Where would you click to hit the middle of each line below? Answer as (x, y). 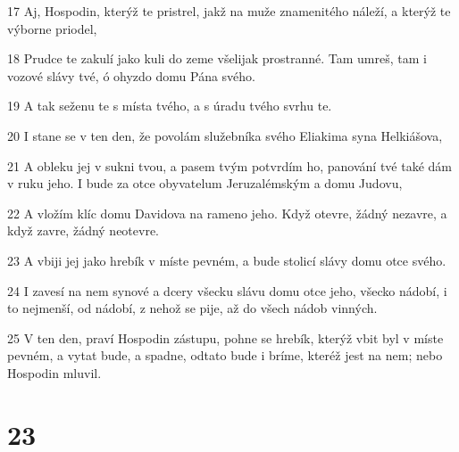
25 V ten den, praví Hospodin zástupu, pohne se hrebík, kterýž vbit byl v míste (225, 337)
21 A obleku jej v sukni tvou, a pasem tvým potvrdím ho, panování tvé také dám (229, 165)
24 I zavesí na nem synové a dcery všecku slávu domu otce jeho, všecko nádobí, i (227, 290)
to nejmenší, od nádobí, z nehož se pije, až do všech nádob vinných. (192, 308)
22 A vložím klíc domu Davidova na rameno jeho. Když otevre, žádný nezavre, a (227, 213)
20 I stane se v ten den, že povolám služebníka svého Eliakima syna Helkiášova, (225, 135)
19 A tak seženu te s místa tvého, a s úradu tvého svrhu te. (170, 106)
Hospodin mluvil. (54, 372)
